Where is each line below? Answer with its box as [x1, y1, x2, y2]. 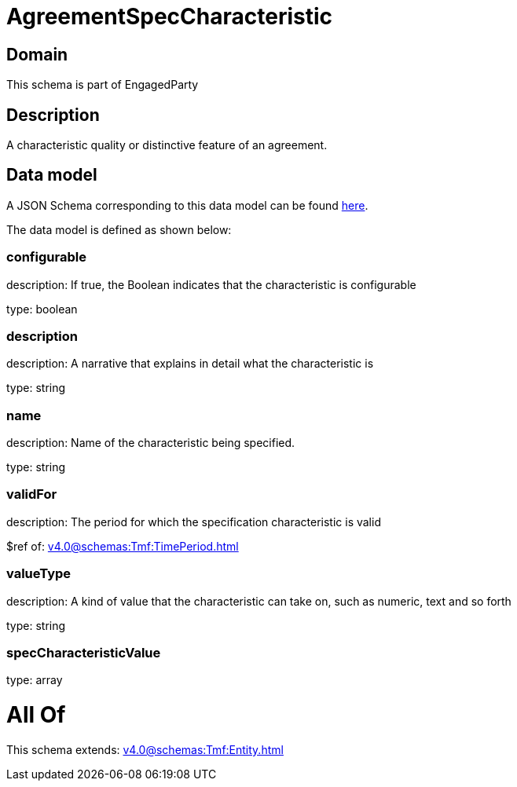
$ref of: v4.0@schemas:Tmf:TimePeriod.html [6, 539, 239, 553]
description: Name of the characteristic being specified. [6, 436, 295, 450]
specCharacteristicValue [6, 644, 161, 661]
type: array [6, 673, 63, 687]
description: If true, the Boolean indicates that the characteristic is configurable [6, 277, 416, 291]
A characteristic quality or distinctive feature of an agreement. [6, 138, 328, 152]
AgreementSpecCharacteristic [6, 3, 333, 30]
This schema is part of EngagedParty [6, 78, 199, 92]
